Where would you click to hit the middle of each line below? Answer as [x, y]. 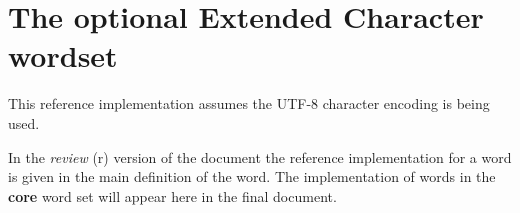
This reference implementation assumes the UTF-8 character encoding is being [249, 103]
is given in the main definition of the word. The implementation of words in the [252, 176]
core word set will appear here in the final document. [172, 195]
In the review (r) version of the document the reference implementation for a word [260, 156]
